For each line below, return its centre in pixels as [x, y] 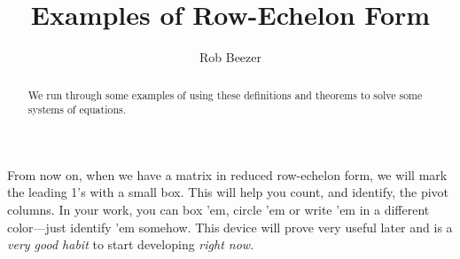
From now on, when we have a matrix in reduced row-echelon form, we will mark [227, 174]
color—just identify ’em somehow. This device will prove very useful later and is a [230, 227]
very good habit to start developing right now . [131, 244]
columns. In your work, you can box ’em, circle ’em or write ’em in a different [218, 210]
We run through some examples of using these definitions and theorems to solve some [225, 94]
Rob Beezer [230, 57]
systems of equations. [77, 110]
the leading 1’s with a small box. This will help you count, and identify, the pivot [228, 192]
